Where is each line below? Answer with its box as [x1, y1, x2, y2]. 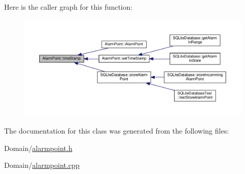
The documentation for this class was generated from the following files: [4, 125, 229, 136]
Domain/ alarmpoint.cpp [4, 160, 80, 170]
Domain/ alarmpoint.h [4, 142, 72, 153]
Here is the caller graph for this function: [4, 2, 133, 12]
